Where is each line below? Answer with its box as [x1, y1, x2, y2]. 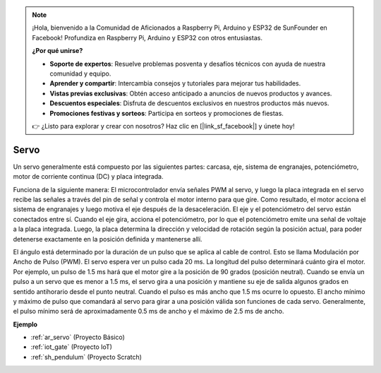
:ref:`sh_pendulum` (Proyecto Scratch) [30, 353, 143, 361]
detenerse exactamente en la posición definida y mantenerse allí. [13, 235, 202, 243]
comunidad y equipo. [49, 69, 111, 78]
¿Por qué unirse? [32, 47, 83, 55]
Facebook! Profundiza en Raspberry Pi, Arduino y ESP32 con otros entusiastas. [32, 33, 262, 42]
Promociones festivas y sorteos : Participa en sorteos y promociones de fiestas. [49, 109, 284, 117]
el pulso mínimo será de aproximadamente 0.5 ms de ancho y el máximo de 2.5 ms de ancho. [13, 307, 285, 316]
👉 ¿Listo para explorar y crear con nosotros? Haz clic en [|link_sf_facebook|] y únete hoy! [32, 122, 295, 130]
